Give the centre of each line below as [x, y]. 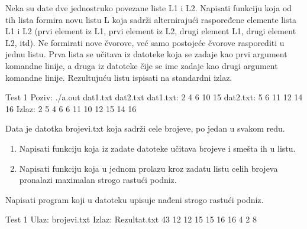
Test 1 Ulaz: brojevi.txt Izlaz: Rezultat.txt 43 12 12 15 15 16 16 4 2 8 [131, 219]
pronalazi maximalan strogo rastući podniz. [98, 180]
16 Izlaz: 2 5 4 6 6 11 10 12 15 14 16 [71, 108]
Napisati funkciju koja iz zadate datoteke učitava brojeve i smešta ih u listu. [157, 148]
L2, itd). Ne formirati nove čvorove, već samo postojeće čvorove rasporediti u [145, 42]
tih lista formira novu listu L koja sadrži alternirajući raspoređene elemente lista [151, 19]
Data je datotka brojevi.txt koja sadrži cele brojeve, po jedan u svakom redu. [145, 128]
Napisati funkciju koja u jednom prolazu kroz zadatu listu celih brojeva [148, 168]
